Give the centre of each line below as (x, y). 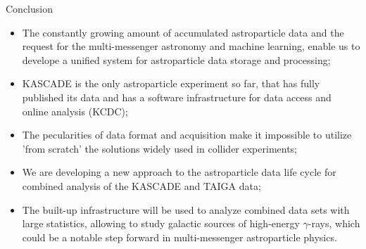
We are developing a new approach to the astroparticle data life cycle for (179, 172)
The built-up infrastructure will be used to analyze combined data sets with (186, 209)
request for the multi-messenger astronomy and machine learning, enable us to (191, 46)
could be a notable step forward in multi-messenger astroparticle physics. (179, 237)
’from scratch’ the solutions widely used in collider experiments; (160, 148)
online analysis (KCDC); (75, 111)
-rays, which (334, 223)
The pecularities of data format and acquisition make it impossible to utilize (187, 135)
